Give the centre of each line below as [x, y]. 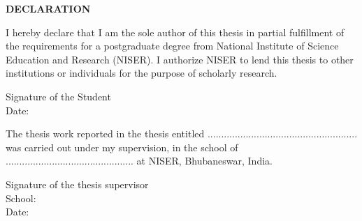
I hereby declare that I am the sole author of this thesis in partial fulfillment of [175, 32]
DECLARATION [48, 8]
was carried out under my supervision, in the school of [122, 147]
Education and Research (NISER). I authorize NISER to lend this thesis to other [180, 59]
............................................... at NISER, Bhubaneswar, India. [139, 161]
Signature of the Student [58, 96]
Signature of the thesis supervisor [77, 184]
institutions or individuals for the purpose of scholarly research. [142, 73]
